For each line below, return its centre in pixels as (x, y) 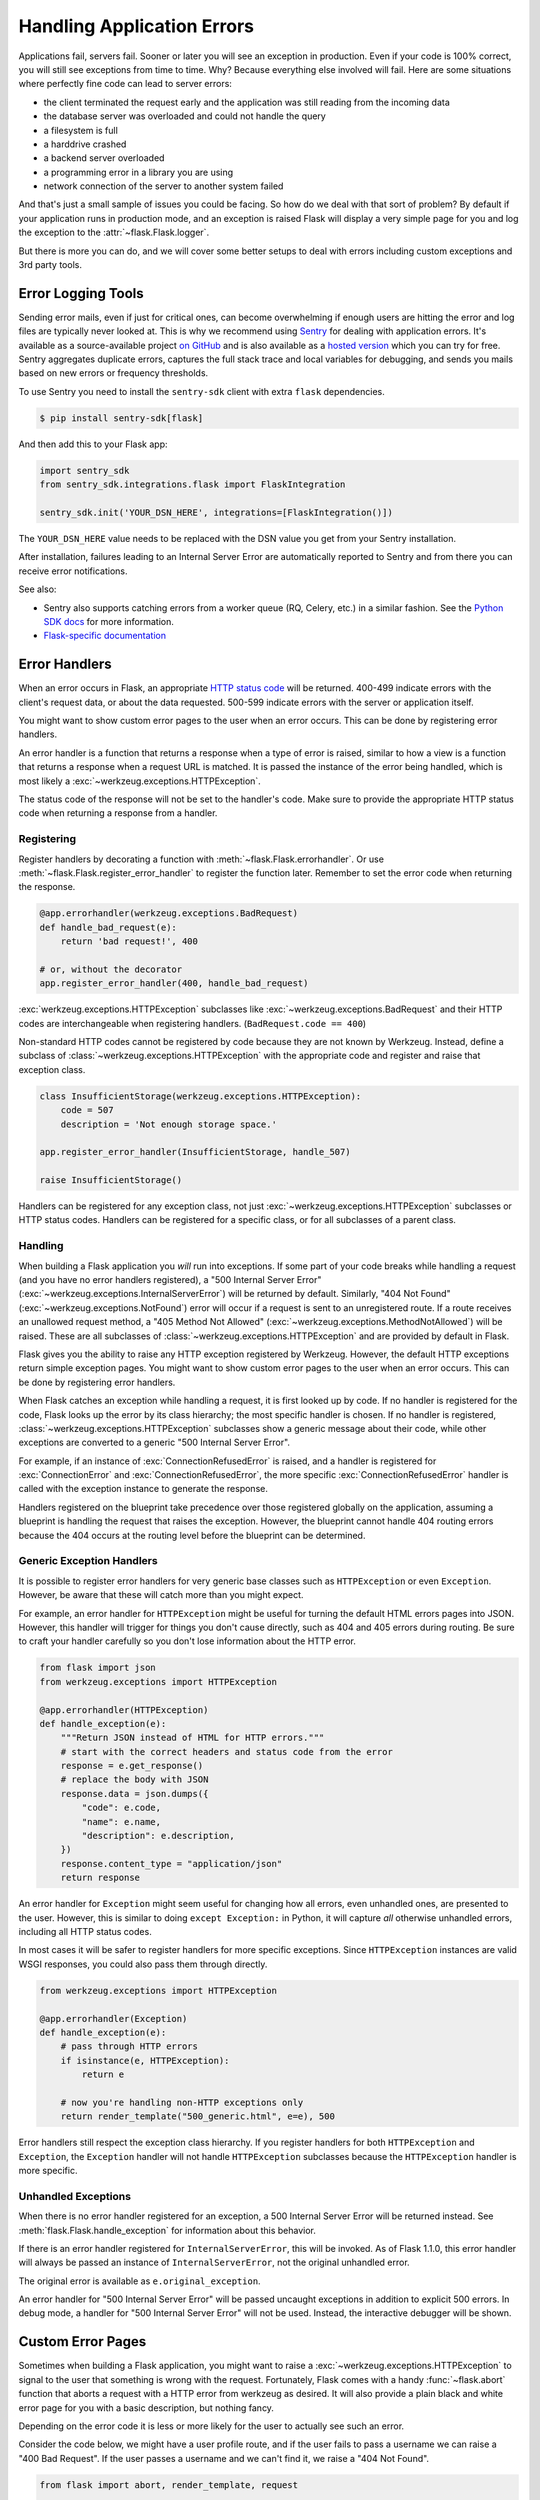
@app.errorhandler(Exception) (113, 2018)
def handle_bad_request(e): (108, 927)
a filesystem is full (81, 130)
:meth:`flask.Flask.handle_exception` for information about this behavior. (167, 2230)
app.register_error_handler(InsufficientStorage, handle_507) (195, 1152)
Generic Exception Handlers (88, 1561)
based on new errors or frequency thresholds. (113, 373)
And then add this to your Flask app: (93, 444)
